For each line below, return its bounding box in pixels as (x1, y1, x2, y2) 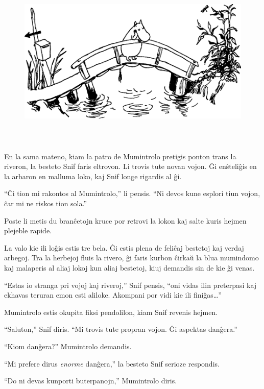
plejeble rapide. (4, 225, 52, 236)
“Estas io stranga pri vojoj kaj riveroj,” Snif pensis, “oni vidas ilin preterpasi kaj (4, 279, 257, 290)
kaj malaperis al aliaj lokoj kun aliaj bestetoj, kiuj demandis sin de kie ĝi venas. (4, 262, 255, 273)
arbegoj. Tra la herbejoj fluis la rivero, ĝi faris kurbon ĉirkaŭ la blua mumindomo (4, 252, 259, 263)
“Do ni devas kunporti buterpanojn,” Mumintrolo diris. (4, 375, 177, 386)
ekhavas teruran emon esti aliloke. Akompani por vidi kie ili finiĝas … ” (4, 289, 222, 300)
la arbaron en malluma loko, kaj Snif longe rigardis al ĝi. (4, 171, 182, 181)
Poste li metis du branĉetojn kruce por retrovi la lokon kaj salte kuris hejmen (4, 215, 247, 226)
